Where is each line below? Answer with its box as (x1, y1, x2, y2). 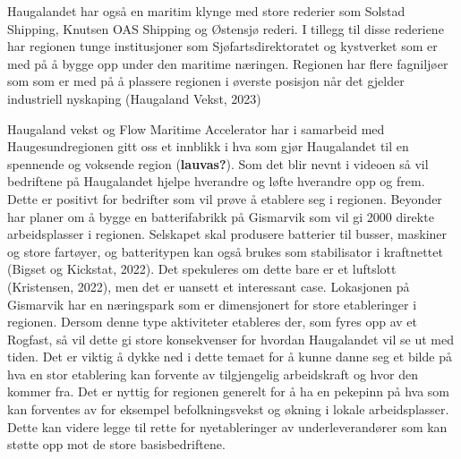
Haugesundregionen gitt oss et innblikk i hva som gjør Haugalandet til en (7, 137, 409, 156)
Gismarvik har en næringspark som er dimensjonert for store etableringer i (7, 294, 417, 313)
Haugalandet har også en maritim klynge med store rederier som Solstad (7, 2, 406, 20)
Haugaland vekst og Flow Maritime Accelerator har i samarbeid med (7, 119, 385, 138)
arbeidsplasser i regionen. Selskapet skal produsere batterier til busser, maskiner (7, 225, 448, 243)
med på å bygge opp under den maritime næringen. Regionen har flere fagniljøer (7, 54, 448, 72)
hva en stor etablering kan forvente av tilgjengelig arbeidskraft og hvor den (7, 364, 418, 383)
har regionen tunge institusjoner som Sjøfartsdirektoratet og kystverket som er (7, 37, 438, 55)
